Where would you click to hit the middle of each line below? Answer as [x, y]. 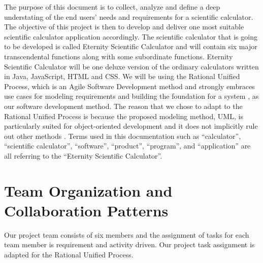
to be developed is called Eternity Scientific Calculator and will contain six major [131, 46]
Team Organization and [88, 190]
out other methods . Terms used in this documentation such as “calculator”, [123, 136]
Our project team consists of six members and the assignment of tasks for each [127, 234]
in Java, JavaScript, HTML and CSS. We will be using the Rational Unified [122, 76]
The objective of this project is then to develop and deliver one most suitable [124, 27]
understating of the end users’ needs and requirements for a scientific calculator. [129, 16]
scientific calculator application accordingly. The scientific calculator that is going [131, 36]
